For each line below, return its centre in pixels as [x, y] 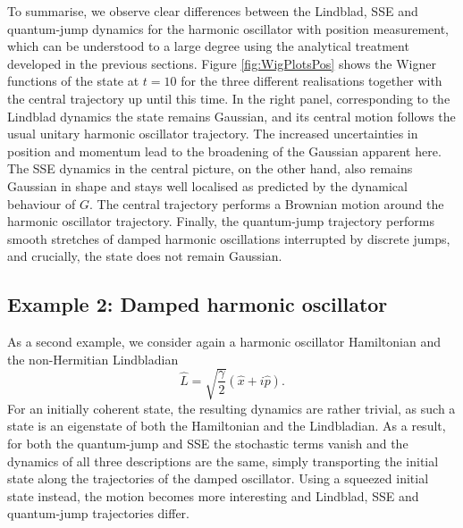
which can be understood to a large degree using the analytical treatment [208, 46]
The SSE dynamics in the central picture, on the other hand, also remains [210, 168]
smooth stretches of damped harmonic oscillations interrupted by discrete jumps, [229, 238]
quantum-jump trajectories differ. [98, 513]
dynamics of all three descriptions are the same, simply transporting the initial [223, 461]
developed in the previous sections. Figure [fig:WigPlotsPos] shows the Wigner [222, 63]
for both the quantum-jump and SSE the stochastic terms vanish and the [208, 444]
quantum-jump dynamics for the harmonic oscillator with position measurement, [228, 28]
